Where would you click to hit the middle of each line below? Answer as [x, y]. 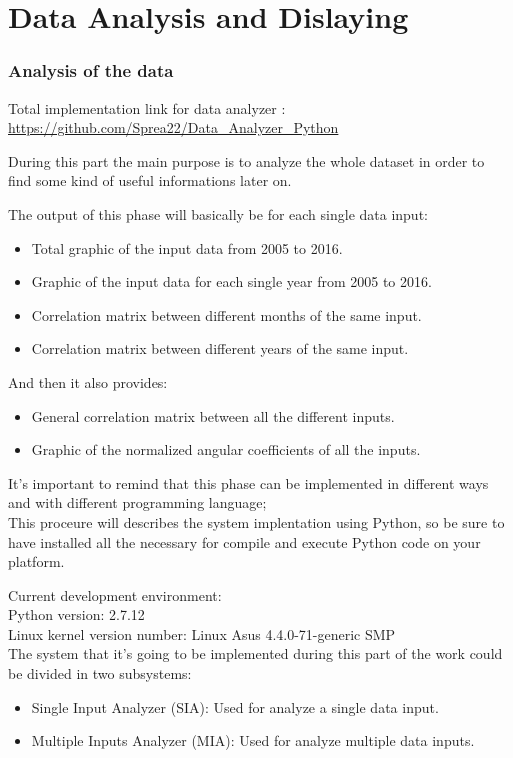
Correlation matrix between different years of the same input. [220, 348]
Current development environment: [115, 594]
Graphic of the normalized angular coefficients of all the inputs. [226, 449]
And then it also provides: [88, 381]
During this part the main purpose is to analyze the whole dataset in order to [246, 160]
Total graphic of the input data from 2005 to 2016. [187, 247]
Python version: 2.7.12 [76, 614]
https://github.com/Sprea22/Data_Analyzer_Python [173, 127]
